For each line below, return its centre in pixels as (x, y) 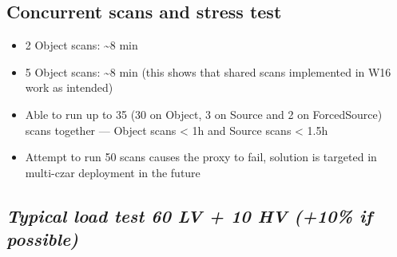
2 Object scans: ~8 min (81, 45)
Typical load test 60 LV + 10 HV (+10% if (189, 215)
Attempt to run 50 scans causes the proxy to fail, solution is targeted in (201, 157)
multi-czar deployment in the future (113, 172)
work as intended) (69, 87)
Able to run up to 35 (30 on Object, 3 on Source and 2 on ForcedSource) (204, 114)
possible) (43, 239)
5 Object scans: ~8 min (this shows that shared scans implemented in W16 (208, 71)
